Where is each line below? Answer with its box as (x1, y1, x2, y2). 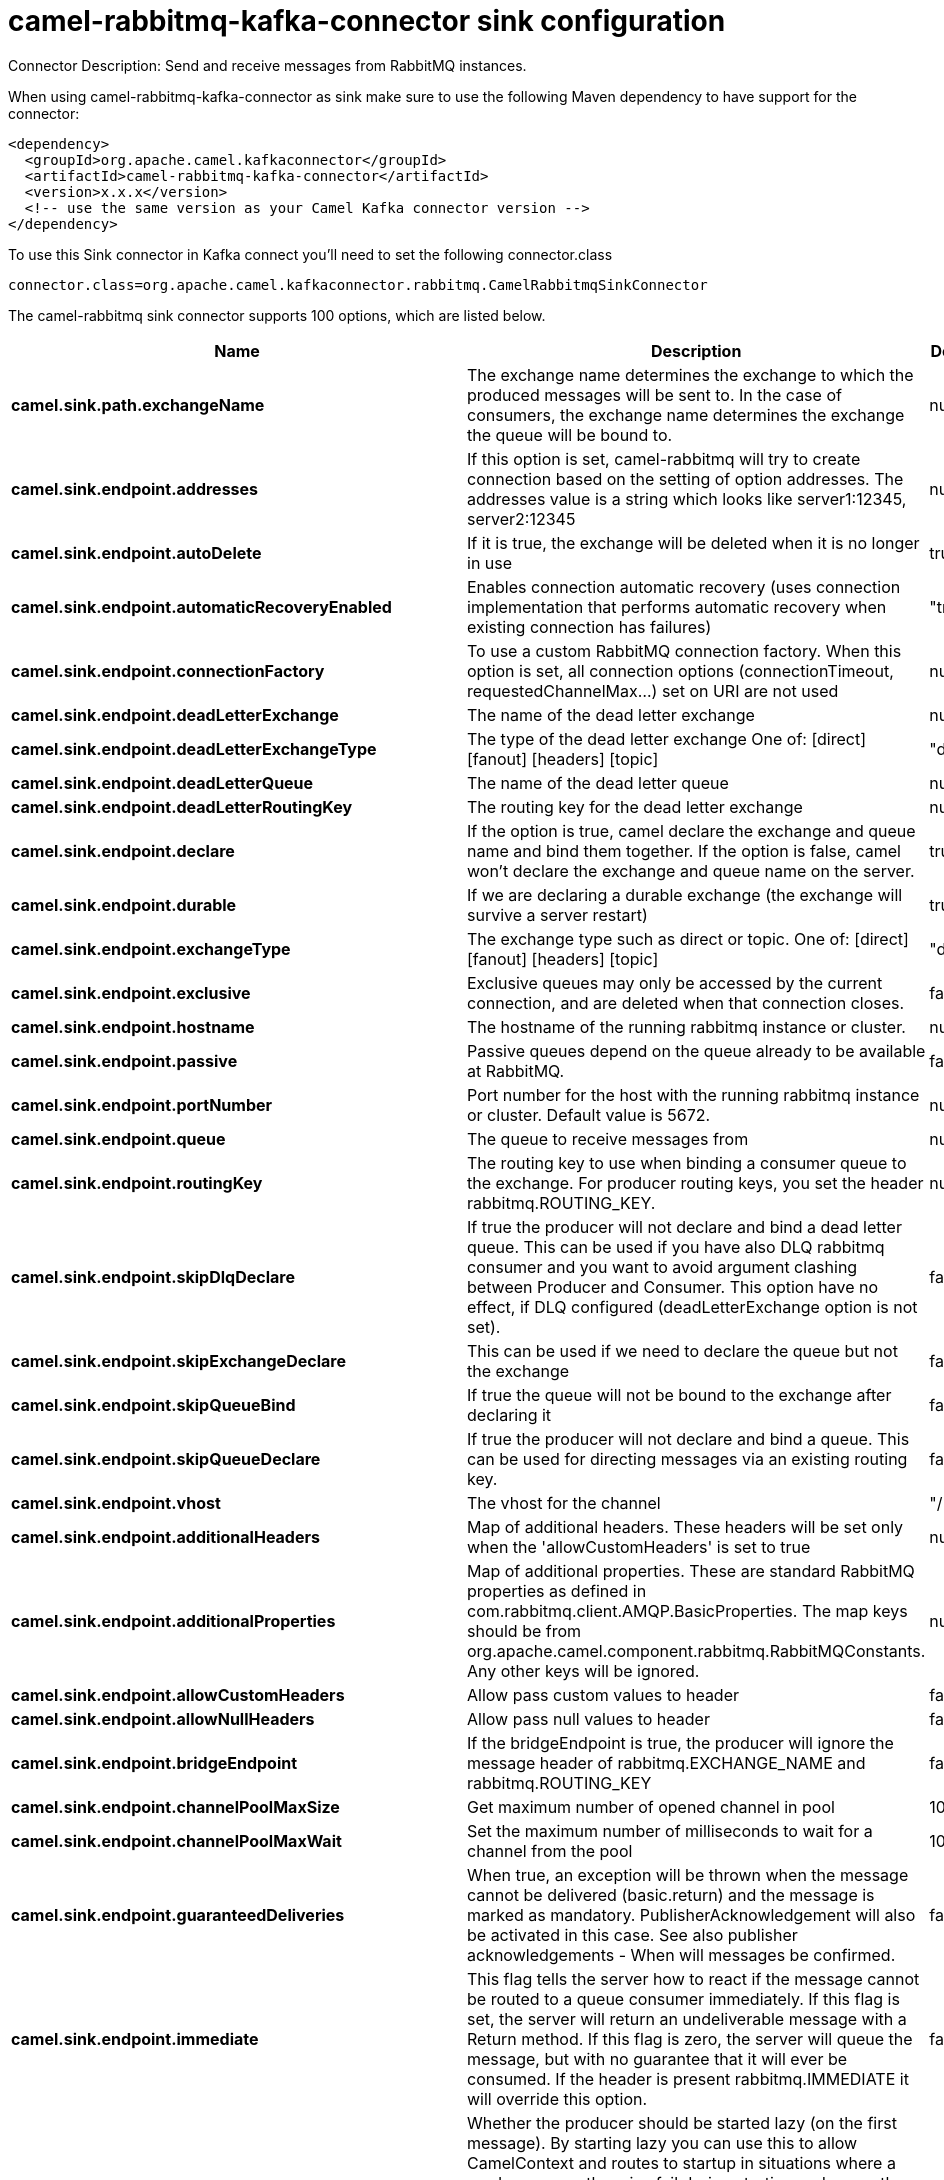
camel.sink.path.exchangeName (11, 394, 265, 415)
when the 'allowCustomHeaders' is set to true (467, 1536, 811, 1557)
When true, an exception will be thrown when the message (467, 1864, 909, 1885)
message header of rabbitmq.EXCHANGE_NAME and (467, 1752, 866, 1773)
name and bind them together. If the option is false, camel (467, 840, 901, 861)
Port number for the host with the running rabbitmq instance (467, 1084, 920, 1105)
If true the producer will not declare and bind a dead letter (467, 1216, 902, 1237)
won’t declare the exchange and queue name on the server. (467, 860, 915, 881)
